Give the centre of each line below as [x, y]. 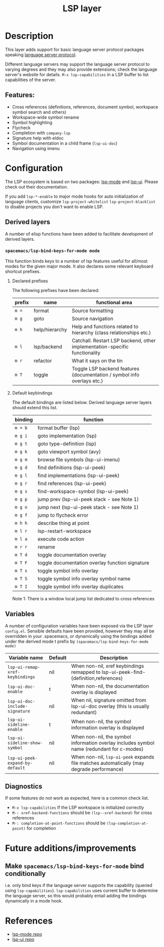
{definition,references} [97, 678]
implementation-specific [100, 346]
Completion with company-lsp [41, 133]
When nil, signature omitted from [109, 700]
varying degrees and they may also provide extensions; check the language [81, 69]
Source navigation [92, 318]
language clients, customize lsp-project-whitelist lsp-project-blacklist [80, 201]
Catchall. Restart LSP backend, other [114, 340]
